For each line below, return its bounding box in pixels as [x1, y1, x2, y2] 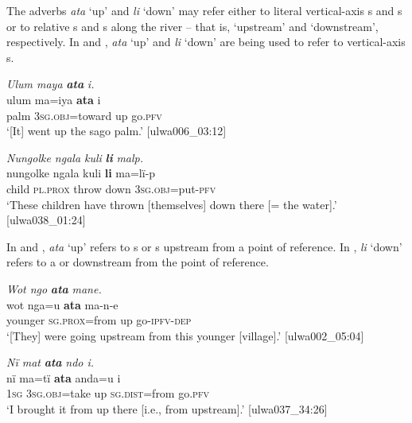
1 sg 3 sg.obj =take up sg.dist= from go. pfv [6, 385, 209, 402]
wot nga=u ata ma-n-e [6, 296, 119, 312]
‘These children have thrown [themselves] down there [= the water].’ [6, 196, 337, 212]
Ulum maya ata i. [6, 76, 95, 92]
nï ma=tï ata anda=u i [6, 369, 121, 386]
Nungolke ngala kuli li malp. [6, 149, 144, 165]
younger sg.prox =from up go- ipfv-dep [6, 312, 192, 328]
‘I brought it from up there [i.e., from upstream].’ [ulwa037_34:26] [6, 401, 328, 417]
